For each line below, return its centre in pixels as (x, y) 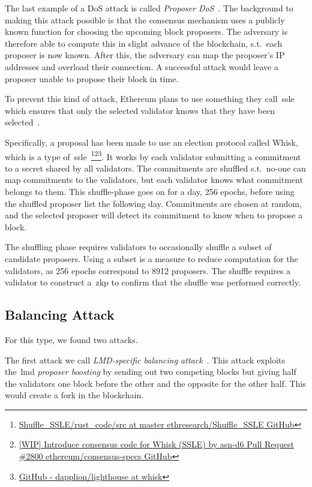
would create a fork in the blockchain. (74, 395)
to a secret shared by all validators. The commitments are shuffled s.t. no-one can (155, 168)
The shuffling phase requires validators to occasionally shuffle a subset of (138, 247)
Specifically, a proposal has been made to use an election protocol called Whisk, (151, 142)
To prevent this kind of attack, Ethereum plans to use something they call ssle (150, 99)
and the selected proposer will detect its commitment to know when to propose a (154, 215)
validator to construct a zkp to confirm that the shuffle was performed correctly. (153, 282)
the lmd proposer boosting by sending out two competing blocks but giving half (151, 372)
